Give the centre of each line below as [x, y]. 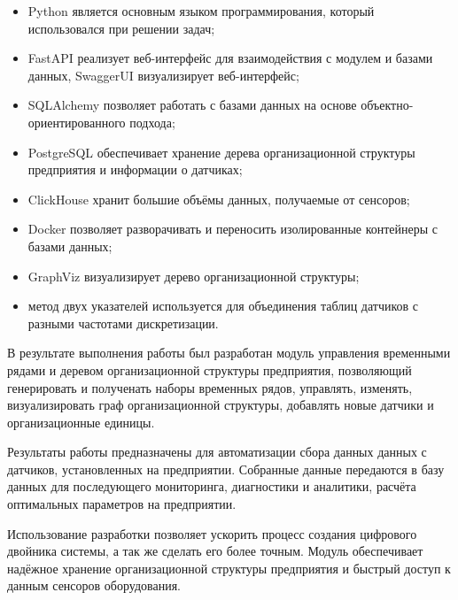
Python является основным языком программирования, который [201, 11]
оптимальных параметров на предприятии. [122, 504]
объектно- [387, 105]
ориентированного [77, 122]
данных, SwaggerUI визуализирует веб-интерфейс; [163, 75]
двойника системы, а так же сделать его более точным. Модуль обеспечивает [215, 551]
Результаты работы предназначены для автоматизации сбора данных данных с [217, 452]
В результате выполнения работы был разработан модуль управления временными [229, 353]
